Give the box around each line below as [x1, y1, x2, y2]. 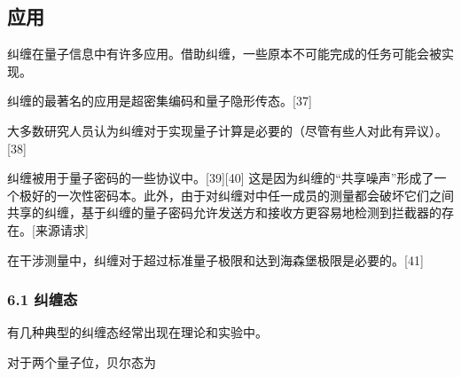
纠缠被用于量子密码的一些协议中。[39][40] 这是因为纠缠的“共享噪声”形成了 [7, 169, 434, 187]
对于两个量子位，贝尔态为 [7, 352, 156, 371]
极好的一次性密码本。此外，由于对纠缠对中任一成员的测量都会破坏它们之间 [19, 185, 454, 204]
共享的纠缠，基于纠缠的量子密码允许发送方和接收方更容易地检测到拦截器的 [7, 203, 441, 222]
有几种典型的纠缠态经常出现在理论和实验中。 [7, 323, 268, 342]
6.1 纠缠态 [7, 288, 78, 310]
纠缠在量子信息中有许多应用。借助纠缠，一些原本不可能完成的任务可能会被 [7, 44, 441, 63]
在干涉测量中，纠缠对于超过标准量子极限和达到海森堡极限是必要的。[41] [7, 250, 424, 269]
